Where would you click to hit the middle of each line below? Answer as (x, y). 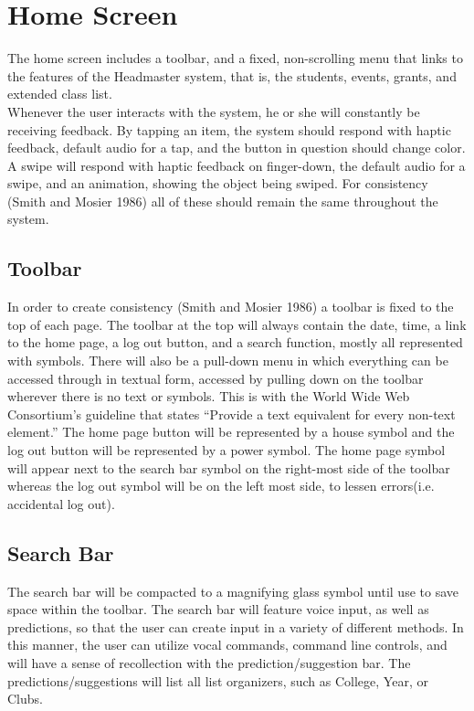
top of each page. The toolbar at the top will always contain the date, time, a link (237, 324)
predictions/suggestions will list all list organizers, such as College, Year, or (218, 680)
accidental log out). (61, 503)
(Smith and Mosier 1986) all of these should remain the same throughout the (223, 201)
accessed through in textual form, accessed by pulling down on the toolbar (216, 378)
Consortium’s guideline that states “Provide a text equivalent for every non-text (232, 414)
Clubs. (25, 699)
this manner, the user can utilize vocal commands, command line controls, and (227, 645)
